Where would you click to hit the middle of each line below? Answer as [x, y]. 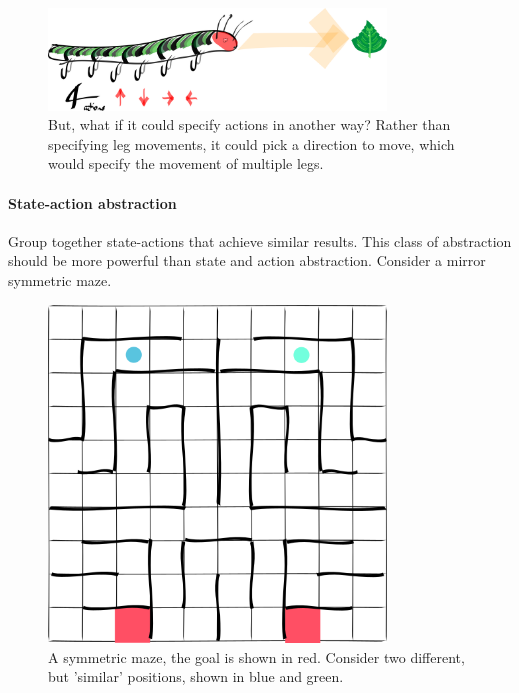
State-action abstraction [92, 202]
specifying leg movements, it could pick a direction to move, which [251, 143]
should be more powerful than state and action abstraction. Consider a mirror [247, 260]
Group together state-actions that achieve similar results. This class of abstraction [260, 240]
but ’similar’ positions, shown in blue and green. [196, 676]
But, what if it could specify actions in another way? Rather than [249, 124]
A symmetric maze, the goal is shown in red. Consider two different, [256, 656]
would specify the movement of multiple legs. [186, 163]
